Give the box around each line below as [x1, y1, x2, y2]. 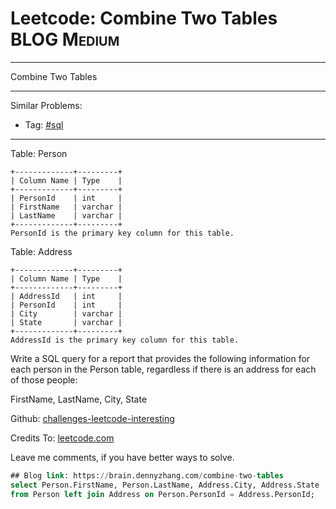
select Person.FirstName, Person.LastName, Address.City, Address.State [10, 480, 320, 490]
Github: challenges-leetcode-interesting [10, 412, 175, 424]
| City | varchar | [10, 308, 123, 319]
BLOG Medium [10, 28, 120, 51]
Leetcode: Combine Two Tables [10, 7, 278, 30]
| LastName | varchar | [10, 210, 123, 221]
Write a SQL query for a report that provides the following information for [10, 352, 311, 364]
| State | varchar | [10, 317, 123, 327]
